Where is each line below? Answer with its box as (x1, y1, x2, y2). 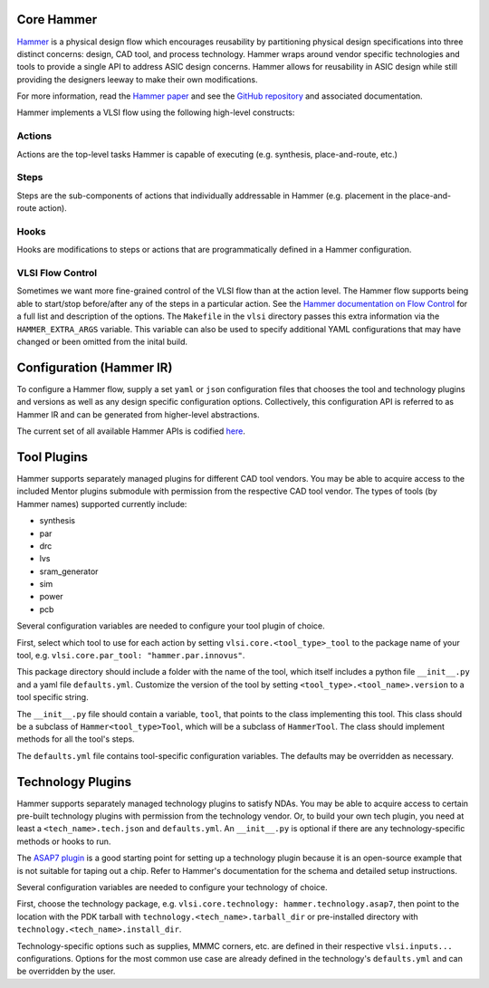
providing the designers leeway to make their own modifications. (16, 73, 258, 85)
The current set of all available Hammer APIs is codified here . (16, 426, 246, 436)
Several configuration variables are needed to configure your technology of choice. (16, 882, 328, 893)
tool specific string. (16, 692, 90, 703)
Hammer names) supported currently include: (16, 498, 187, 509)
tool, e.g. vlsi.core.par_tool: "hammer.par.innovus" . (16, 650, 245, 661)
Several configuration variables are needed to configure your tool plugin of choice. (16, 620, 325, 631)
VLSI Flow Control (16, 267, 98, 280)
